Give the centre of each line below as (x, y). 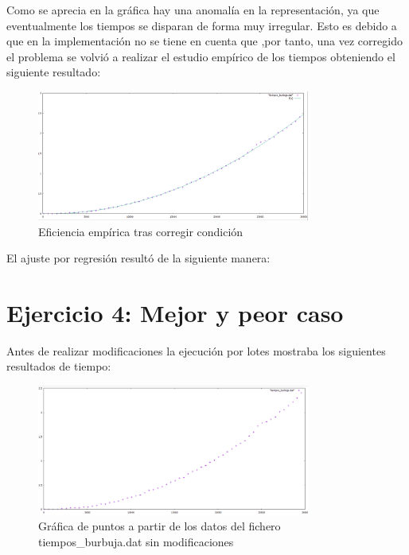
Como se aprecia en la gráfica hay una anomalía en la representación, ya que (193, 10)
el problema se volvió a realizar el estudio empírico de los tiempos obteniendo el (201, 56)
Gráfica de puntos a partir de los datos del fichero (160, 526)
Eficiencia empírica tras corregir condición (141, 231)
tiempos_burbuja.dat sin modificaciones (136, 541)
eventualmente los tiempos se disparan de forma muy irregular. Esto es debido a (202, 25)
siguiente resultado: (54, 72)
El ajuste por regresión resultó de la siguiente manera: (138, 258)
